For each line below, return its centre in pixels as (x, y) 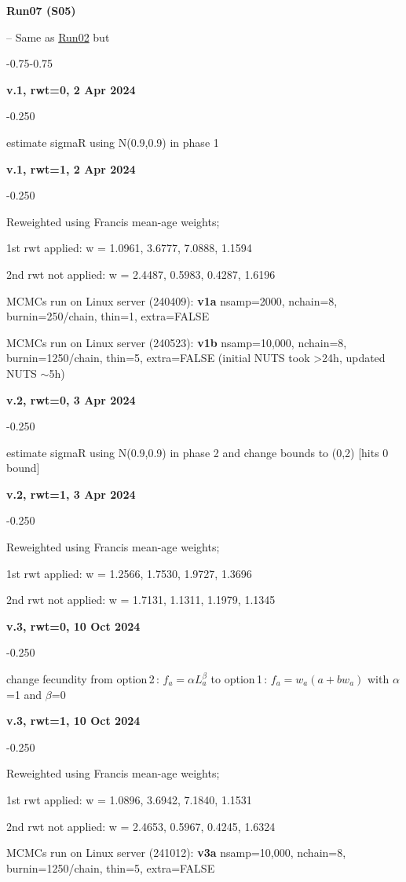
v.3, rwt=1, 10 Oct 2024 (73, 721)
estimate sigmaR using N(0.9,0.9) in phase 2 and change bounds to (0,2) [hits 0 (198, 452)
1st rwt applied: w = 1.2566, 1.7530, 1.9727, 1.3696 (129, 573)
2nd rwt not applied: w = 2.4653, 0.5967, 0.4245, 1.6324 (141, 826)
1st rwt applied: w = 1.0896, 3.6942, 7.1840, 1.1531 (129, 800)
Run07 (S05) (41, 10)
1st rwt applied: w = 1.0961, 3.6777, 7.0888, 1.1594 (129, 248)
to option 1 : (239, 679)
